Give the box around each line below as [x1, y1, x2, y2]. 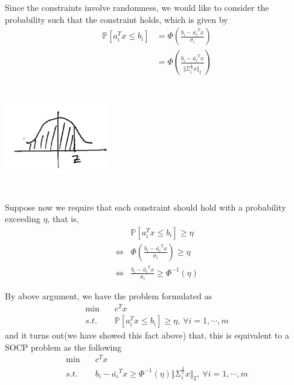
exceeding [5, 212, 40, 225]
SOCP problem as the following [5, 340, 122, 353]
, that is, [47, 212, 79, 225]
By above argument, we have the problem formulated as [5, 290, 212, 302]
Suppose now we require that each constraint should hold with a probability [5, 200, 286, 213]
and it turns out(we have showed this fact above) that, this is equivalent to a [5, 329, 289, 342]
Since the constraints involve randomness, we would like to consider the [5, 1, 269, 13]
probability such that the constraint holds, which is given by [5, 13, 228, 25]
